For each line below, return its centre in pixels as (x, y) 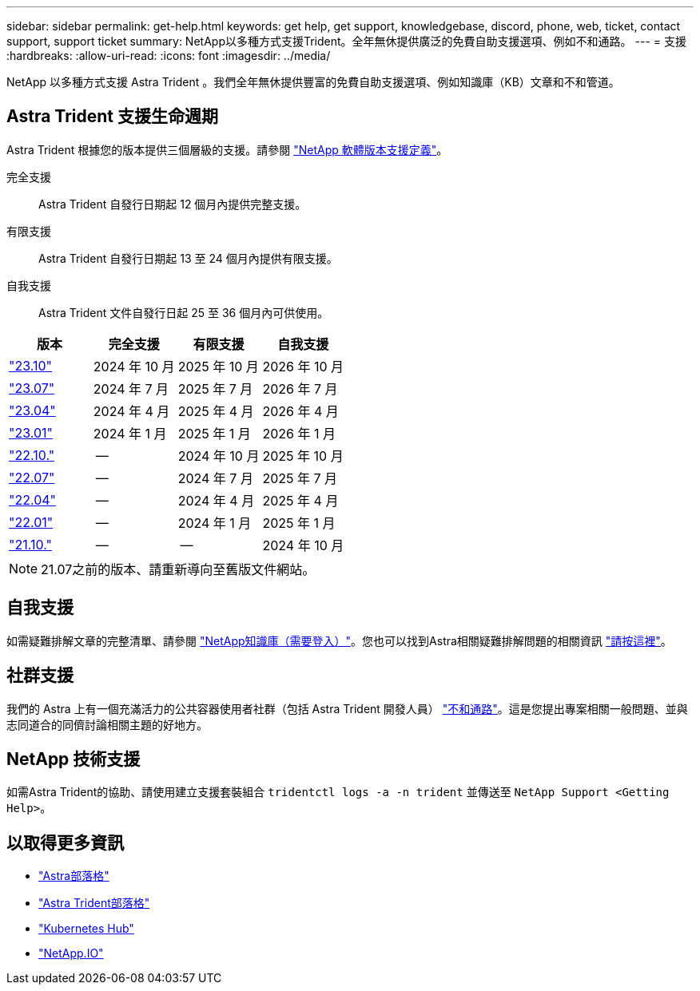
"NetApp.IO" (71, 953)
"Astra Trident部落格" (94, 903)
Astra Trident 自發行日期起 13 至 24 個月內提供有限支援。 (188, 258)
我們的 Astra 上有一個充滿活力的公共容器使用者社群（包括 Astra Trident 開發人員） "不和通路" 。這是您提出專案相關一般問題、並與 (347, 708)
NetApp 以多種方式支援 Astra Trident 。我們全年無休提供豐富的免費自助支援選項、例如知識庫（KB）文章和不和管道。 (313, 82)
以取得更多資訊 (65, 842)
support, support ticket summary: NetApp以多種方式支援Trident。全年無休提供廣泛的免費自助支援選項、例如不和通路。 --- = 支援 (346, 41)
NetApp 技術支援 (74, 759)
